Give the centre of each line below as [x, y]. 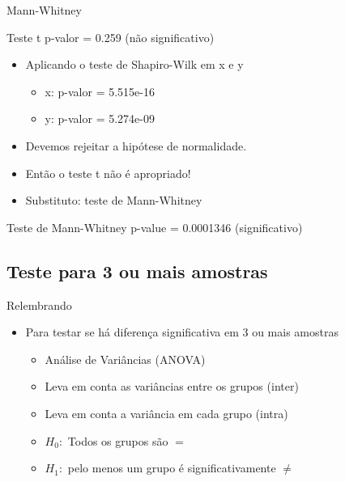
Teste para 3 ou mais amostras [137, 271]
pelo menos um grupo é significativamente [172, 468]
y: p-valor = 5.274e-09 [100, 118]
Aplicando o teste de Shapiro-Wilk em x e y [134, 64]
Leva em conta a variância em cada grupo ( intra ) [166, 413]
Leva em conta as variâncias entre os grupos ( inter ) [172, 386]
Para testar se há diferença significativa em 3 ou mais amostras [182, 332]
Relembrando [39, 304]
